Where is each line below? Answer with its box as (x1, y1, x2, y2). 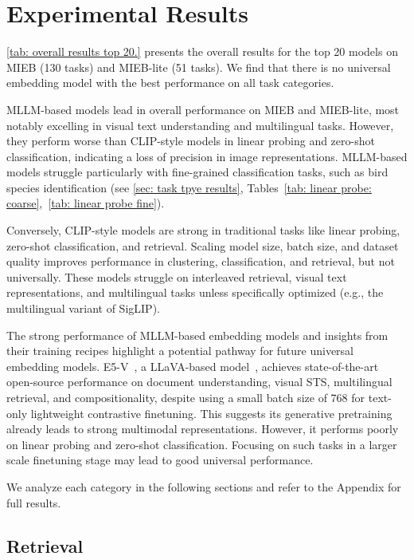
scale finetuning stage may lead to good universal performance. (6, 452, 314, 468)
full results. (6, 494, 61, 511)
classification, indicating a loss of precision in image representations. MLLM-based (6, 148, 408, 164)
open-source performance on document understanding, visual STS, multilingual (6, 373, 393, 390)
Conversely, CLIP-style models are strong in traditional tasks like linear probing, (6, 222, 400, 239)
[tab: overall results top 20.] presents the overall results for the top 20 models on (6, 43, 398, 60)
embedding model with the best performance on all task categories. (6, 74, 334, 91)
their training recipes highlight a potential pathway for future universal (6, 342, 354, 359)
